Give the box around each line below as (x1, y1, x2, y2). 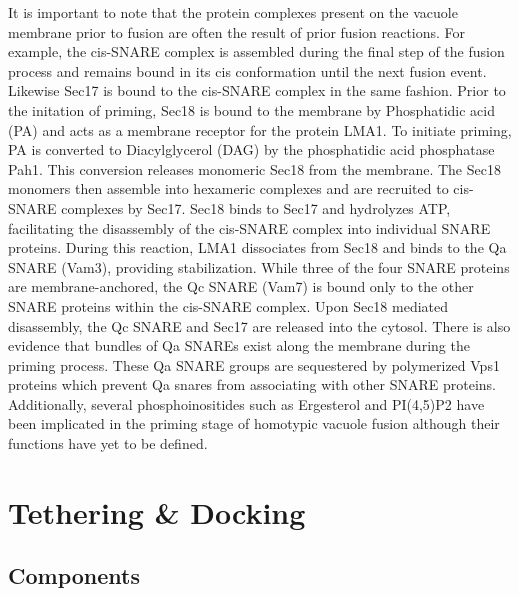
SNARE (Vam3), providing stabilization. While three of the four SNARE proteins (8, 256, 510, 277)
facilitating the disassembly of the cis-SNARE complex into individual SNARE (8, 217, 491, 238)
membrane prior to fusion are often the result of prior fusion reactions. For (8, 21, 466, 42)
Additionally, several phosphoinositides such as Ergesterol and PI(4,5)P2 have (8, 393, 485, 414)
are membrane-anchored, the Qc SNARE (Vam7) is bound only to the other (8, 276, 474, 297)
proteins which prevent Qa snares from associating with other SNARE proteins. (8, 374, 496, 395)
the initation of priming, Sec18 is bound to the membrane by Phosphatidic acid (8, 99, 495, 120)
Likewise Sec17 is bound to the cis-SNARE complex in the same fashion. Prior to (8, 80, 506, 101)
